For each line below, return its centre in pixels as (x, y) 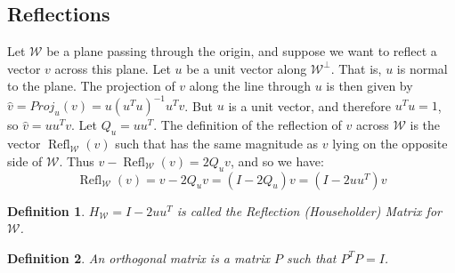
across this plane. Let (113, 68)
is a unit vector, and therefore (309, 105)
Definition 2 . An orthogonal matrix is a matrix (138, 257)
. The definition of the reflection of (248, 125)
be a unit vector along (247, 68)
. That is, (356, 68)
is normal (422, 68)
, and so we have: (277, 161)
